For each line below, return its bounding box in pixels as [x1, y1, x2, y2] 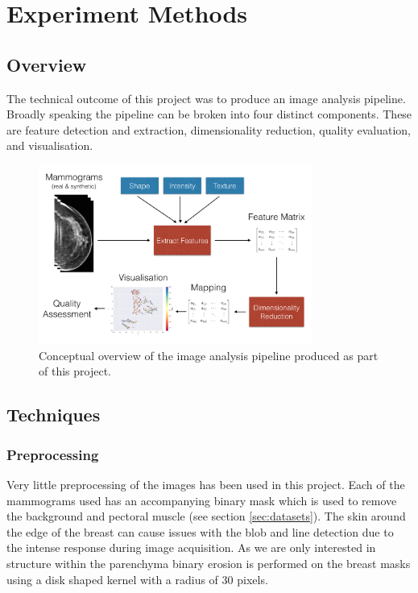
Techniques [6, 402, 101, 427]
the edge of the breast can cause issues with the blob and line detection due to [6, 523, 394, 540]
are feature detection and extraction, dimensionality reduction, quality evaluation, [6, 121, 411, 138]
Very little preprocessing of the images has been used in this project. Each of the [6, 476, 405, 493]
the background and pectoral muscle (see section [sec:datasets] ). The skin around [6, 508, 406, 525]
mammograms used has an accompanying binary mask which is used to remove [6, 491, 397, 508]
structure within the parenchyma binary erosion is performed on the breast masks [6, 555, 411, 572]
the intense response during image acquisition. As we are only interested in [6, 539, 376, 556]
